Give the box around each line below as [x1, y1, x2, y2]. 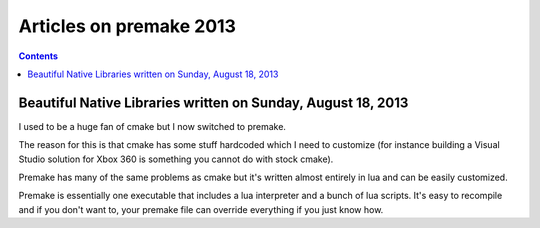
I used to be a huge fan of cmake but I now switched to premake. [18, 120, 287, 132]
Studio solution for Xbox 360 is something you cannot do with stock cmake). [18, 153, 334, 165]
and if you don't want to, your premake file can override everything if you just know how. [18, 203, 384, 215]
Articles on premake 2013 [18, 15, 237, 37]
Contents [18, 50, 59, 62]
